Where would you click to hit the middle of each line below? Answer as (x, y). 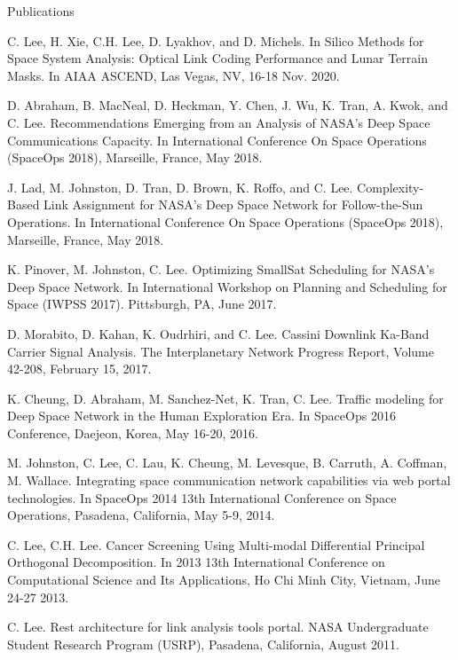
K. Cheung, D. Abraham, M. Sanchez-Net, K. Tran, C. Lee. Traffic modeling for (225, 398)
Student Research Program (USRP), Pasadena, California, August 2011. (204, 644)
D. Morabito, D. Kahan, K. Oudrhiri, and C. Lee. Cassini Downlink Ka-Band (218, 333)
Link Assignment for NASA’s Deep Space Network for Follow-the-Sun (233, 204)
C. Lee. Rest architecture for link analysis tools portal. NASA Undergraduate (218, 627)
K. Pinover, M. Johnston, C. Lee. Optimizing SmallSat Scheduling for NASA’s (221, 269)
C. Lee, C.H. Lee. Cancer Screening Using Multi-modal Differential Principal (216, 544)
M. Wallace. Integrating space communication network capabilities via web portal (229, 480)
